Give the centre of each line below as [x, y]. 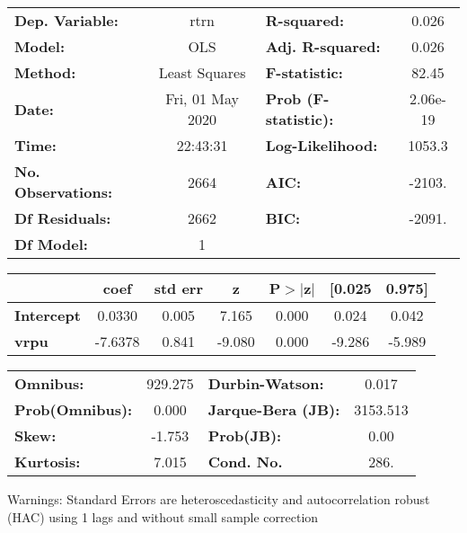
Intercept [48, 315]
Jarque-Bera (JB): [274, 409]
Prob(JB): [245, 435]
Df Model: [51, 244]
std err [178, 288]
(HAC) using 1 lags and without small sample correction [163, 516]
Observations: [64, 192]
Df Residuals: [63, 218]
